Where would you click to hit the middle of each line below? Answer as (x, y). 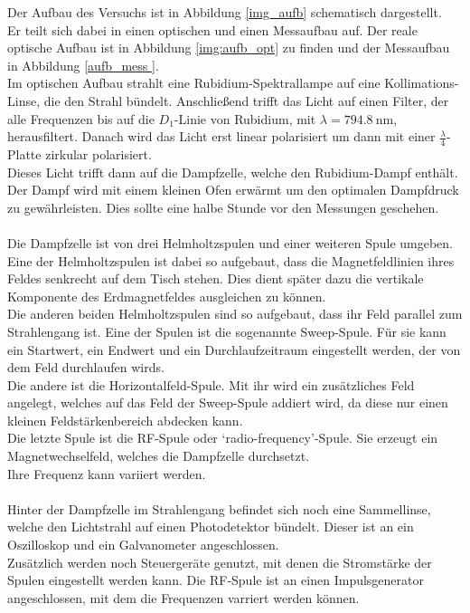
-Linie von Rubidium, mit (245, 118)
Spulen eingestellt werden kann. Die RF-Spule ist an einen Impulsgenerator (216, 580)
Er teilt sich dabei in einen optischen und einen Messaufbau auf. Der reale (212, 29)
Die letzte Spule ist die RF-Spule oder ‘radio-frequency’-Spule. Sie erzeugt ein (223, 438)
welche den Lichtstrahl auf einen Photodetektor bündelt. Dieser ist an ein (211, 527)
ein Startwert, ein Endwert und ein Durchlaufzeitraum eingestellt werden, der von (234, 349)
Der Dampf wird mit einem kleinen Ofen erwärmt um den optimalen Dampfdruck (233, 190)
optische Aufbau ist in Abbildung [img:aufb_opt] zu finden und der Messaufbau (229, 48)
